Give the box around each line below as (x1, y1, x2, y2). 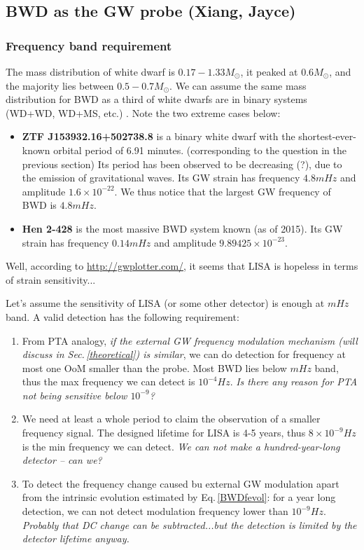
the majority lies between (6, 78, 114, 92)
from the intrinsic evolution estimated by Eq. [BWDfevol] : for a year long (22, 490, 336, 504)
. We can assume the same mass (169, 78, 307, 92)
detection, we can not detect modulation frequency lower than (22, 504, 288, 518)
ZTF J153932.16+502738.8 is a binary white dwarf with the (22, 129, 295, 144)
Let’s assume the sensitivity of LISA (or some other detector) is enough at (6, 296, 325, 310)
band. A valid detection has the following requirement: (6, 309, 239, 324)
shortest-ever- (298, 129, 356, 144)
